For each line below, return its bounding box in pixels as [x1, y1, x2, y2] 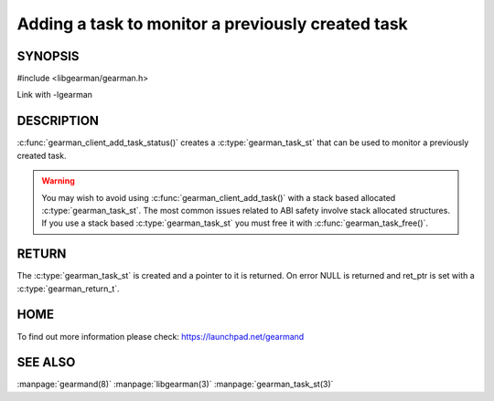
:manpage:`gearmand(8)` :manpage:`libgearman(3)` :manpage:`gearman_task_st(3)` [16, 379, 334, 390]
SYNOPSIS [16, 48, 80, 64]
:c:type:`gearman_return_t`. [16, 283, 120, 294]
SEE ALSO [16, 354, 76, 370]
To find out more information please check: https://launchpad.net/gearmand [16, 331, 305, 342]
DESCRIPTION [16, 113, 100, 129]
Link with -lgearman [16, 90, 93, 100]
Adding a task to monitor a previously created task [16, 14, 409, 34]
